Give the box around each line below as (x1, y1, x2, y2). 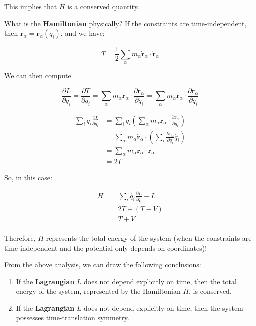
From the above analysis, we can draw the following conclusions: (4, 259, 201, 270)
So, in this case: (4, 172, 52, 183)
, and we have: (60, 28, 105, 38)
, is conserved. (189, 286, 232, 296)
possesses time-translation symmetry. (16, 312, 129, 323)
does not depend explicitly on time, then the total (84, 276, 237, 286)
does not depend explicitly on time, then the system (84, 302, 243, 313)
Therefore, (4, 232, 36, 243)
